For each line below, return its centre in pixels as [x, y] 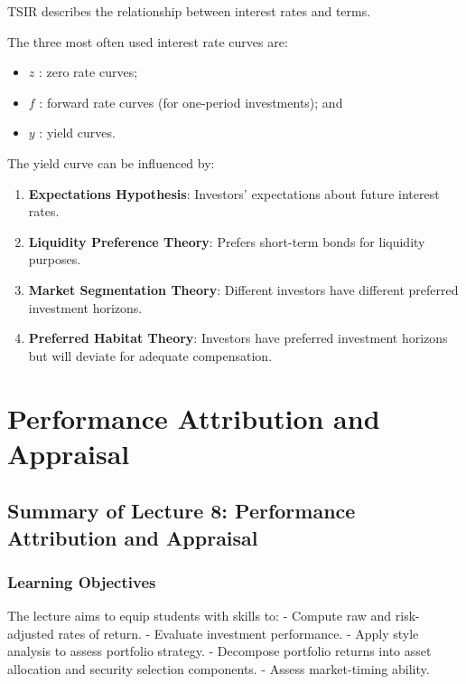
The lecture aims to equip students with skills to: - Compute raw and [200, 616]
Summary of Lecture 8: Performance [182, 511]
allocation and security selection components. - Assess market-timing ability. [219, 669]
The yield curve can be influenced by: [111, 162]
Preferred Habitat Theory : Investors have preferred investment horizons [238, 338]
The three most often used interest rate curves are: [148, 41]
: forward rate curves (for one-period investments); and [191, 102]
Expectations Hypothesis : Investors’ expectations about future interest [234, 193]
